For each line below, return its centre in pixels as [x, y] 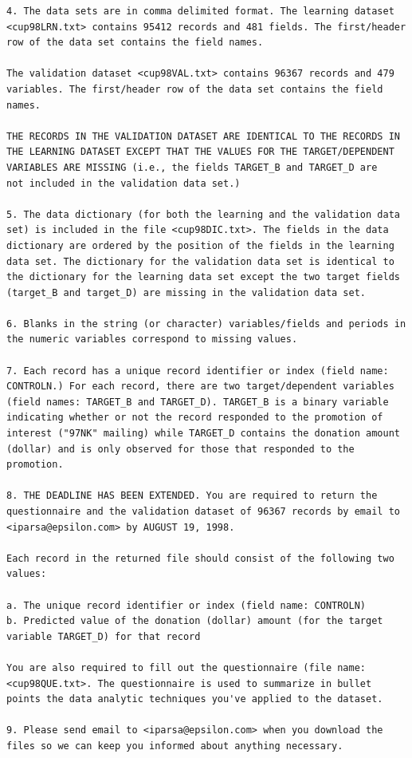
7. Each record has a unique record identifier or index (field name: [198, 371]
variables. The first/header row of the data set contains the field [195, 89]
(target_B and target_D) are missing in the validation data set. [186, 292]
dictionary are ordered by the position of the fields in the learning [200, 245]
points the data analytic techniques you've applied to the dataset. [195, 699]
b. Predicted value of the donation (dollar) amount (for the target [195, 621]
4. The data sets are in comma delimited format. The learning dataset [200, 11]
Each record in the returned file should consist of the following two [200, 558]
